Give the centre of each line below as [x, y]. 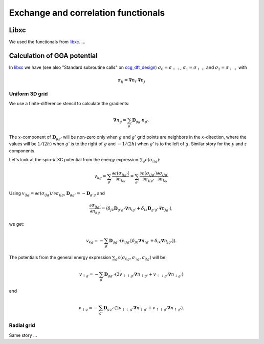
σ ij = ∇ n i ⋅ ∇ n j [131, 81]
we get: [17, 224]
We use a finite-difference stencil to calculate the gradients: [69, 104]
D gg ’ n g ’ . [141, 121]
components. [22, 150]
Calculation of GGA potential [53, 55]
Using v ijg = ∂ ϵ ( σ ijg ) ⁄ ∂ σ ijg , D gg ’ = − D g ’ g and [57, 194]
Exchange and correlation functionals [87, 13]
